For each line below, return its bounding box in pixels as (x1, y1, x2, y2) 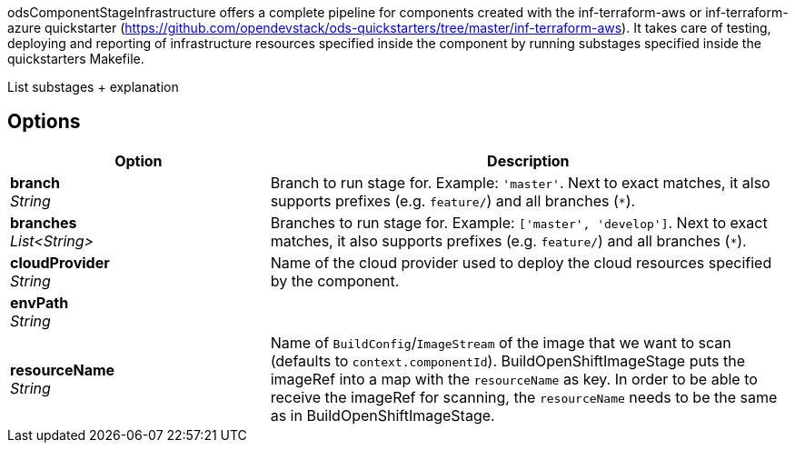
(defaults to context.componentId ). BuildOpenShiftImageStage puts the (270, 351, 745, 370)
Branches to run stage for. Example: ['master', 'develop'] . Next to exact (270, 213, 768, 232)
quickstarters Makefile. (7, 51, 144, 66)
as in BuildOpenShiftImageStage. (270, 405, 495, 425)
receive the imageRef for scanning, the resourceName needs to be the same (270, 387, 778, 406)
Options (7, 110, 81, 134)
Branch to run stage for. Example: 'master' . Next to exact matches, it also (270, 173, 770, 192)
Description (487, 151, 570, 170)
